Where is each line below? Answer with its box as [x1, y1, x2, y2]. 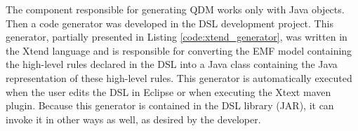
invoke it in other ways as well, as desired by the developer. [6, 111, 261, 126]
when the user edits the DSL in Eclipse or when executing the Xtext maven [6, 84, 331, 99]
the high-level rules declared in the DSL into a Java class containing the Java [6, 57, 338, 71]
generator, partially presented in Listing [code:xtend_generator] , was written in [6, 29, 347, 44]
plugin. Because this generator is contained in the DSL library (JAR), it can [6, 98, 334, 113]
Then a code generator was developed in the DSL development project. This [6, 15, 333, 30]
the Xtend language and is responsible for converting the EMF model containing [6, 43, 352, 57]
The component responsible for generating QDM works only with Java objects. [6, 2, 345, 16]
